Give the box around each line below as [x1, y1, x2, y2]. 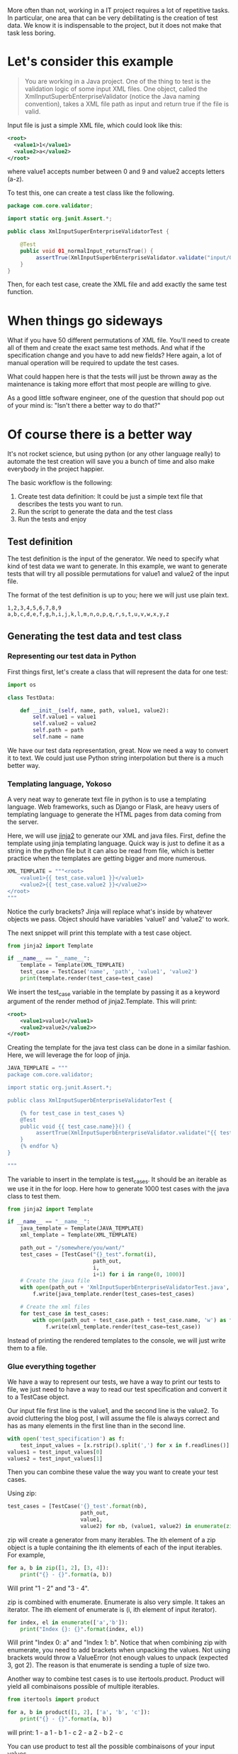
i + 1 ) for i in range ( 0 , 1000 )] [93, 1271, 186, 1278]
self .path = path [33, 727, 84, 734]
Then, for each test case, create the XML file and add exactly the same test [7, 280, 227, 288]
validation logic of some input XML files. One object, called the [24, 85, 208, 93]
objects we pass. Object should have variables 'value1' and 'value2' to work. [7, 914, 230, 923]
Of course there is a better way [7, 426, 193, 443]
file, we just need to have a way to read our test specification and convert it [7, 1385, 227, 1393]
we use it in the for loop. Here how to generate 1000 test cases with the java [7, 1184, 229, 1193]
